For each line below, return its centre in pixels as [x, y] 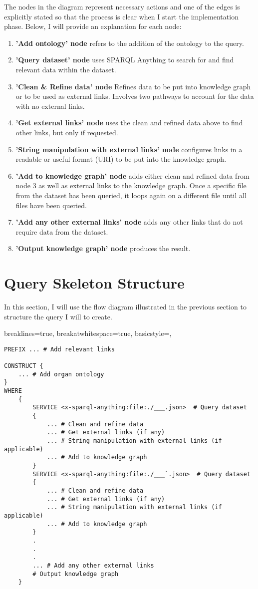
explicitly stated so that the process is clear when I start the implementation [121, 16]
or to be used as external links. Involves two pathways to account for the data [135, 96]
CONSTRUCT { [24, 366]
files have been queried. [51, 205]
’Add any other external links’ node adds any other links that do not [129, 222]
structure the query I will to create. [58, 316]
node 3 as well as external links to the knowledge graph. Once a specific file [131, 185]
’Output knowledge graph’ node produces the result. [103, 248]
